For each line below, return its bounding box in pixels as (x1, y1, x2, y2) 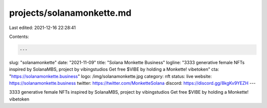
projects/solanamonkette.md (9, 7, 132, 18)
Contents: (9, 34, 29, 39)
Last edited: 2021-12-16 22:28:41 (9, 25, 76, 31)
